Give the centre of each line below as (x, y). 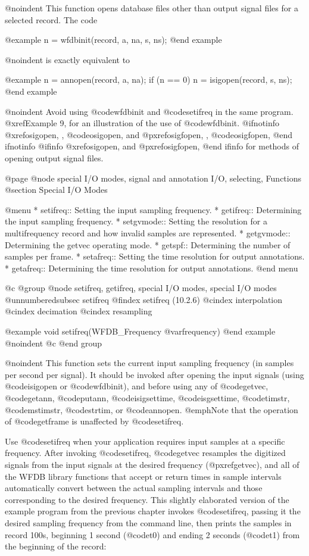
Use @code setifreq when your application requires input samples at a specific (145, 441)
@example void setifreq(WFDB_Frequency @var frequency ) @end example (140, 331)
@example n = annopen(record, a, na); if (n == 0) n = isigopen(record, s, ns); (149, 79)
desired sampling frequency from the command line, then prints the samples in (148, 522)
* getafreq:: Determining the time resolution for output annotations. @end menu (152, 268)
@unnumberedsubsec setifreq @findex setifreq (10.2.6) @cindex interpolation (144, 299)
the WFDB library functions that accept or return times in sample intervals (143, 476)
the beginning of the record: (56, 546)
